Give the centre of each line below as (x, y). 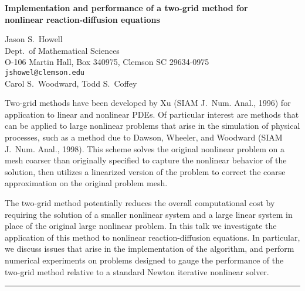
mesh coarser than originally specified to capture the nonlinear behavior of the (146, 160)
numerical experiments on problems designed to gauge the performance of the (144, 260)
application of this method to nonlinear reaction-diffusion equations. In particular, (152, 237)
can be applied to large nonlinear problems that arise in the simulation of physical (152, 126)
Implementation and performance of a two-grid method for (126, 8)
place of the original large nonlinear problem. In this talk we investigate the (141, 226)
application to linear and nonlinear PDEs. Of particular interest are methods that (152, 114)
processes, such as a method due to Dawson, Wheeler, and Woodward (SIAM (144, 137)
